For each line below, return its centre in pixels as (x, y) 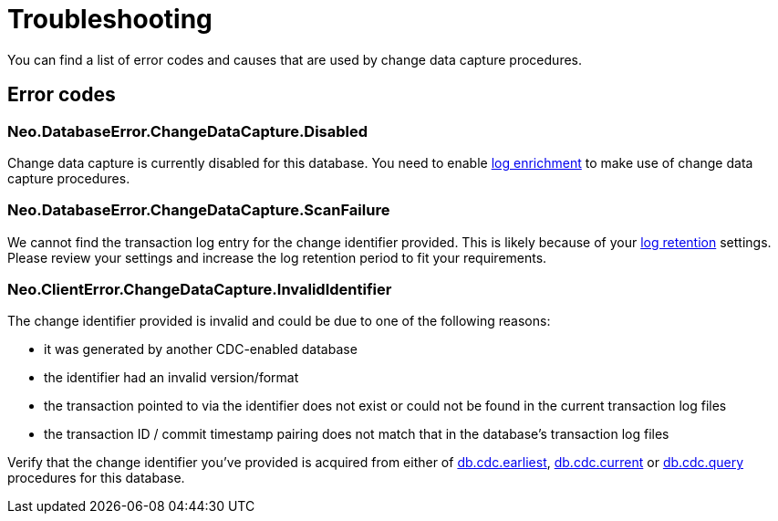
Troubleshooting (110, 19)
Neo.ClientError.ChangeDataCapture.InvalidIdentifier (200, 290)
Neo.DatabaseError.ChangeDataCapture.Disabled (188, 131)
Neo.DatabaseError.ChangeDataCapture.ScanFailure (199, 210)
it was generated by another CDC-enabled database (201, 349)
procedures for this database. (96, 478)
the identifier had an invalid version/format (171, 378)
